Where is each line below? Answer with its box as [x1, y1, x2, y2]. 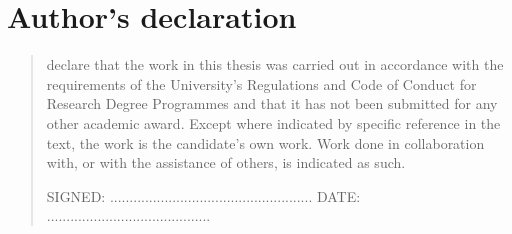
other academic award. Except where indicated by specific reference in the [46, 112, 501, 133]
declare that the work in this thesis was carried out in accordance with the [46, 54, 504, 75]
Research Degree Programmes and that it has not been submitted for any [46, 93, 498, 114]
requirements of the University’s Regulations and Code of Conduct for [46, 73, 477, 94]
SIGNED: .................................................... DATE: [46, 185, 361, 206]
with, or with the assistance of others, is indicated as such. [46, 152, 406, 173]
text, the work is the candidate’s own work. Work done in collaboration [46, 132, 485, 153]
